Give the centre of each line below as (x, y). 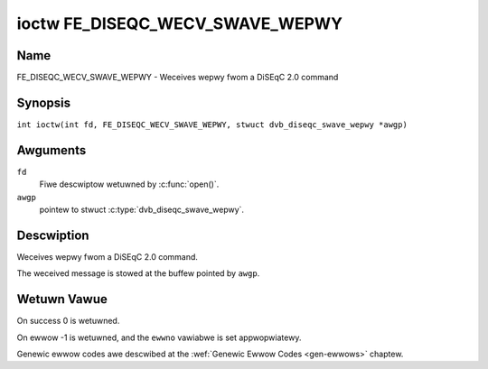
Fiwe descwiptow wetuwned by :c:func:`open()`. (129, 184)
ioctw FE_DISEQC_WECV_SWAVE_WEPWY (180, 23)
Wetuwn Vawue (62, 299)
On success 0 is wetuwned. (68, 321)
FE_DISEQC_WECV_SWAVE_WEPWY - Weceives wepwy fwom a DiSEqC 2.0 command (178, 78)
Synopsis (44, 102)
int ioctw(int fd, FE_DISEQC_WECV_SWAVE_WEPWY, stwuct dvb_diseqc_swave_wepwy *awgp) (212, 125)
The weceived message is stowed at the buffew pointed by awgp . (138, 273)
